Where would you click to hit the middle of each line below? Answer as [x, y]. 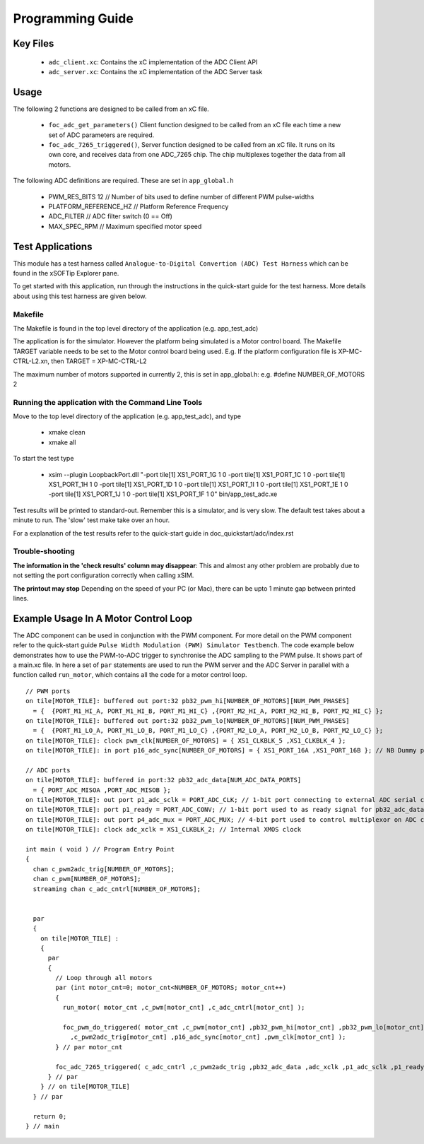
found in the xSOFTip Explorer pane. [66, 273]
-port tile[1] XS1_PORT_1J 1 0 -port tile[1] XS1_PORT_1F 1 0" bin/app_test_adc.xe [163, 494]
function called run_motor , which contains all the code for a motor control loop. [130, 675]
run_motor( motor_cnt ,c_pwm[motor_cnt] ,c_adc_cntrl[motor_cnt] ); [184, 1008]
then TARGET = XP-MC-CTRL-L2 [99, 361]
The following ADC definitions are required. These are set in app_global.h [123, 181]
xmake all [62, 442]
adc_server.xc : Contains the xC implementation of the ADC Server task [155, 71]
